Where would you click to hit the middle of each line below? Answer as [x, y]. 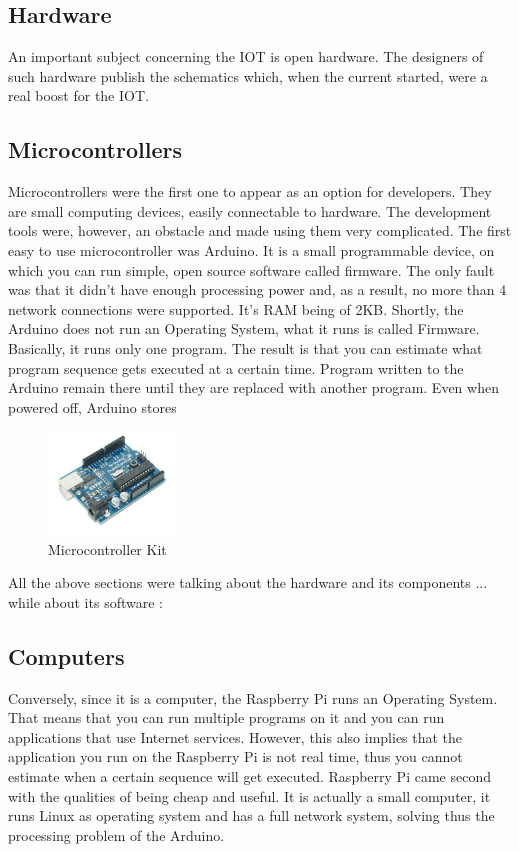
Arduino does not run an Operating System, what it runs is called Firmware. [244, 328]
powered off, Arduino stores [92, 406]
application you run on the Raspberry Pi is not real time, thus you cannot [235, 756]
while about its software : [85, 601]
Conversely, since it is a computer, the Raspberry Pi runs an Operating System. [253, 697]
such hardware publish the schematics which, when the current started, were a [248, 75]
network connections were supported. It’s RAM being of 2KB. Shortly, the [236, 308]
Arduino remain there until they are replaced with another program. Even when [253, 387]
